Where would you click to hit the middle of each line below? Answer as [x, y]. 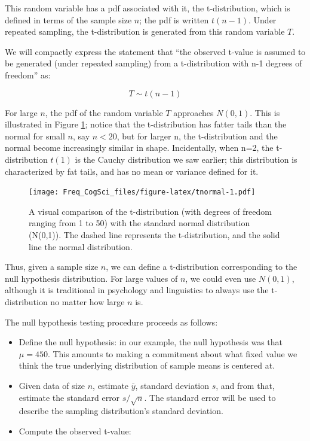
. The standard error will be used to [210, 397]
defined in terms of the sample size [68, 19]
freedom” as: [28, 74]
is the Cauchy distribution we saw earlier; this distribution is [186, 159]
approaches [194, 112]
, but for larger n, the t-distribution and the [197, 136]
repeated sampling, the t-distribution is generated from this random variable [145, 31]
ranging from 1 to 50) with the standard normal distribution [139, 223]
